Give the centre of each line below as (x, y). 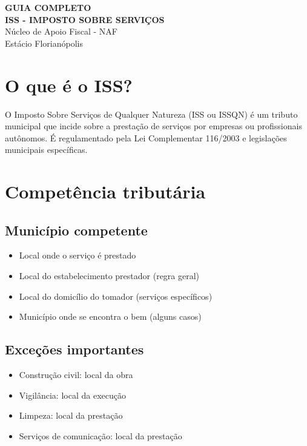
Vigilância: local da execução (72, 395)
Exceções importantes (74, 349)
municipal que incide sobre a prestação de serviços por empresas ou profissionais (153, 126)
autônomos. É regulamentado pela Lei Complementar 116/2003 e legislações (146, 137)
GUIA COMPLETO (48, 7)
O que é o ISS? (69, 85)
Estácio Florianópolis (44, 43)
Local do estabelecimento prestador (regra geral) (109, 276)
